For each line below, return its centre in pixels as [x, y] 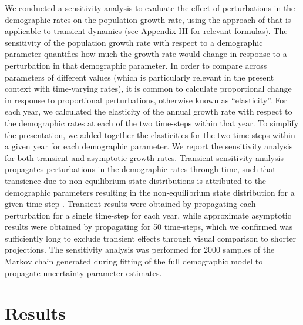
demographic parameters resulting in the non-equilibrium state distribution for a [150, 192]
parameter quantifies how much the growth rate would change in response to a [146, 54]
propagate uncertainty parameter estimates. [83, 272]
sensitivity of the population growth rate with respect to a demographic [134, 42]
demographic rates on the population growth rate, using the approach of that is [148, 19]
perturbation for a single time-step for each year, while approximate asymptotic [148, 215]
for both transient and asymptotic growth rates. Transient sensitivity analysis [144, 157]
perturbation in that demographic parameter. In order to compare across [136, 65]
